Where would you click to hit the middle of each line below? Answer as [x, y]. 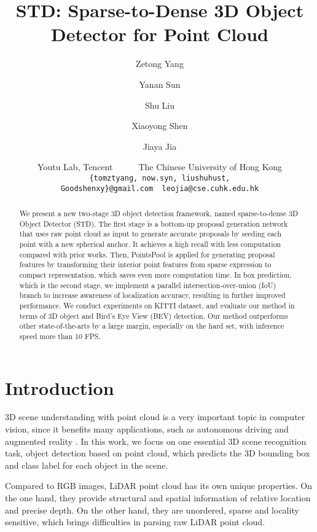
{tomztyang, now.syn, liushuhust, [160, 178]
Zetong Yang [160, 64]
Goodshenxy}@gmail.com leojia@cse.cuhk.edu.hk [160, 188]
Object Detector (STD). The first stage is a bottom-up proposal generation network [154, 223]
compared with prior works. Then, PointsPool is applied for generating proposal [147, 254]
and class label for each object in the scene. [87, 465]
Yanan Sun [160, 84]
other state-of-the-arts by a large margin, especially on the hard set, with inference [152, 326]
